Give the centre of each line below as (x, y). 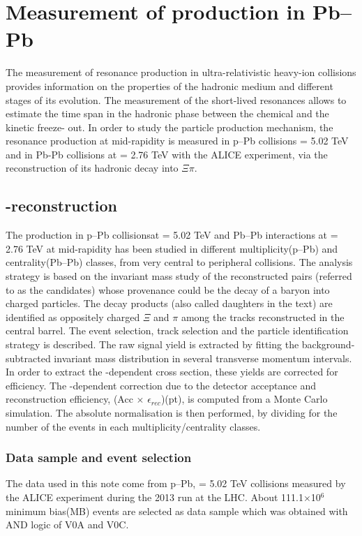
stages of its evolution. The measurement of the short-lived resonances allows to (176, 99)
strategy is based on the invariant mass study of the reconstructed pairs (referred (179, 276)
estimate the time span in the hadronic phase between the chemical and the (167, 113)
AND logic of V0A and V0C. (67, 524)
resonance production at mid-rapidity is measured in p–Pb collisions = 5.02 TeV (177, 141)
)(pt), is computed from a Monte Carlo (244, 399)
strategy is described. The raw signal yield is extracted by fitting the (152, 344)
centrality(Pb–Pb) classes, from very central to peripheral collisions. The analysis (179, 262)
